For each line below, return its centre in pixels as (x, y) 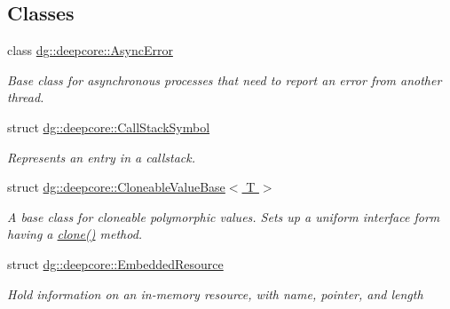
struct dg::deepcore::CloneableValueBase (116, 187)
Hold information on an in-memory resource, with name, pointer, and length (215, 293)
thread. (26, 97)
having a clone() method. (75, 234)
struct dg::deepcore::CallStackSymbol (109, 127)
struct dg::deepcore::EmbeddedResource (115, 263)
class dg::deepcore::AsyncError (90, 50)
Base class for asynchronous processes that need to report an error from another (225, 79)
